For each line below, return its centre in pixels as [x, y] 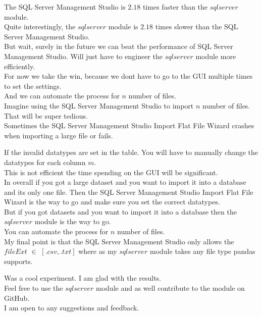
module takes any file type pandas [202, 251]
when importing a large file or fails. [59, 135]
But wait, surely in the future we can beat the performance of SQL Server [119, 46]
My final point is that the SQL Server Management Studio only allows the [119, 241]
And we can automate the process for [62, 96]
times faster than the [175, 7]
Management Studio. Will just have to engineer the [83, 56]
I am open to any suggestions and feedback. [72, 308]
